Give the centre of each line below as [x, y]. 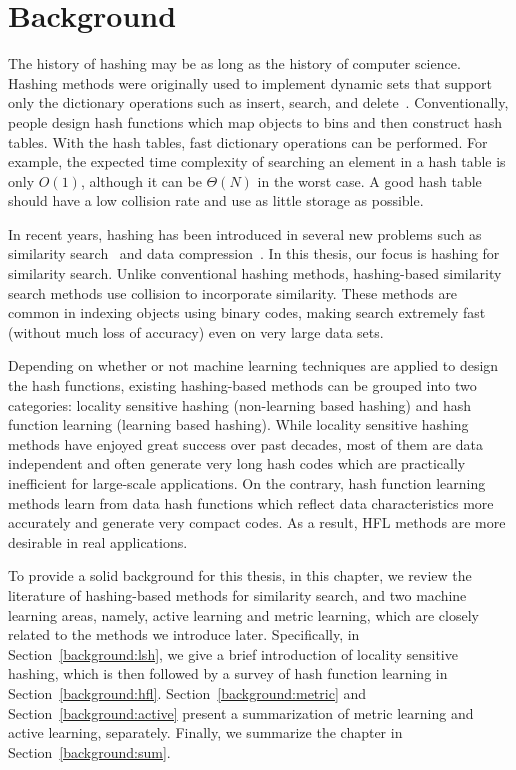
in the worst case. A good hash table [369, 180]
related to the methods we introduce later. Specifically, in [184, 634]
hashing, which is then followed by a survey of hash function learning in [228, 673]
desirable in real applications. [98, 541]
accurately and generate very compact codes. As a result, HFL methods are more [257, 522]
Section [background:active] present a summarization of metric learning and [241, 712]
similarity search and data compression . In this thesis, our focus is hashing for [254, 253]
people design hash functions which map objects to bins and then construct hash [255, 121]
